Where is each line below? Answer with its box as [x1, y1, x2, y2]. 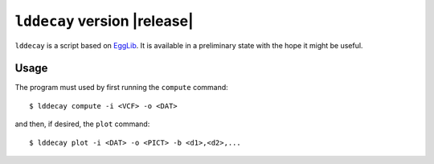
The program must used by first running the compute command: [14, 83, 228, 92]
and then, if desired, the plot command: [14, 119, 150, 129]
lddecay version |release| [14, 12, 194, 30]
